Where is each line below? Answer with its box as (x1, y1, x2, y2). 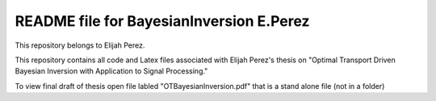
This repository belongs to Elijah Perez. (15, 40, 145, 50)
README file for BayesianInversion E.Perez (15, 12, 310, 30)
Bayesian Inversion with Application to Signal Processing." (15, 66, 208, 76)
